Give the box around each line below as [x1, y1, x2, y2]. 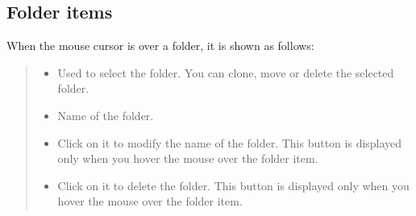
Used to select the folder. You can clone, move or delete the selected [57, 64, 394, 81]
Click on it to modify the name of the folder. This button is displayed [57, 134, 402, 151]
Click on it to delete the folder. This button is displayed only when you [57, 177, 410, 193]
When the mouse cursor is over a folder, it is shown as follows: [6, 37, 314, 54]
